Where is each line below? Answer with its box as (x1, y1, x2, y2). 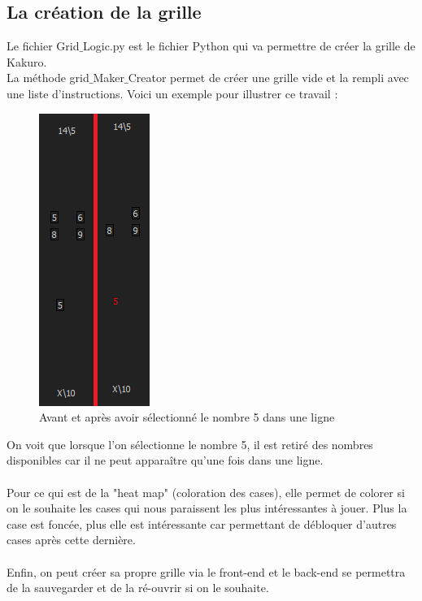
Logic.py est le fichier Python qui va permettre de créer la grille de (83, 37, 415, 54)
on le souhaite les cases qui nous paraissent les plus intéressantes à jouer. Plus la (7, 499, 407, 517)
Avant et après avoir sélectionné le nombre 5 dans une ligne (39, 409, 335, 426)
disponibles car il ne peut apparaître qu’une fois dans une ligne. (7, 452, 324, 469)
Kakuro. (7, 53, 47, 70)
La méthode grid (7, 69, 89, 86)
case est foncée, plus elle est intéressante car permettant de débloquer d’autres (7, 515, 397, 532)
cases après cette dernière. (7, 531, 136, 548)
